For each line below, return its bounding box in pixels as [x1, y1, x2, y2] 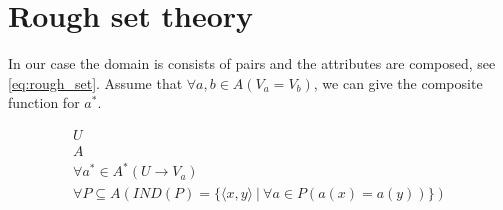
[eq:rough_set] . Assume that [8, 72, 183, 93]
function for [8, 92, 80, 113]
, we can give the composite [313, 72, 483, 93]
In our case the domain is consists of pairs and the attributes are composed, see [8, 53, 496, 74]
